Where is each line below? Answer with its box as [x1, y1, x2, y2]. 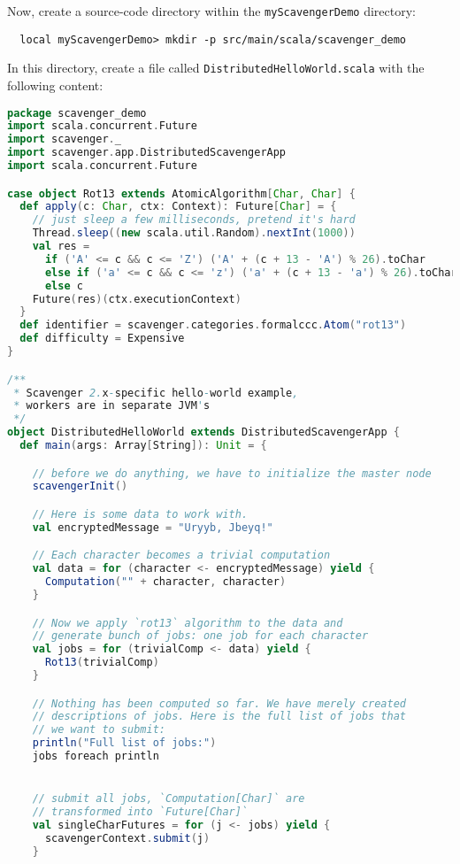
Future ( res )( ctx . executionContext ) [32, 292, 241, 305]
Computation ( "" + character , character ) [44, 575, 287, 589]
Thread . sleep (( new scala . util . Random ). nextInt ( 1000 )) [32, 227, 356, 240]
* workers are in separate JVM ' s [13, 399, 211, 413]
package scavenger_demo [7, 106, 147, 120]
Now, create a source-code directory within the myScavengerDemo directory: [7, 2, 416, 19]
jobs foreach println [32, 750, 159, 763]
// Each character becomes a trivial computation [32, 549, 331, 562]
